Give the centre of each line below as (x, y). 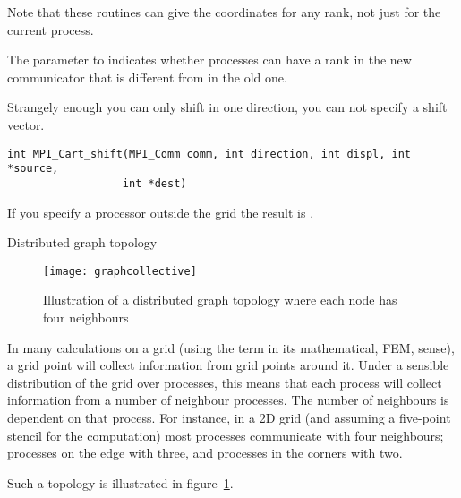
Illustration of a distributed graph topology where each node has (220, 300)
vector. (26, 124)
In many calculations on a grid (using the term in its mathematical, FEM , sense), (231, 347)
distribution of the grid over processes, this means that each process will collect (225, 382)
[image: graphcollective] (120, 271)
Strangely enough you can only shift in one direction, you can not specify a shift (227, 107)
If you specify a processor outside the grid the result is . (161, 212)
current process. (51, 29)
